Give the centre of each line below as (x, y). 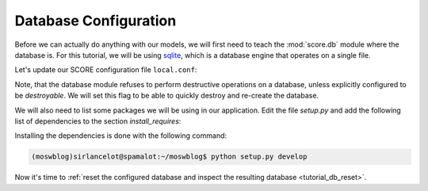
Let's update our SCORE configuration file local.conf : (106, 70)
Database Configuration (96, 21)
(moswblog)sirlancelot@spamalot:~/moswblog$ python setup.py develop (169, 157)
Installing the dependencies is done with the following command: (121, 136)
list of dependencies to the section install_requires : (98, 121)
